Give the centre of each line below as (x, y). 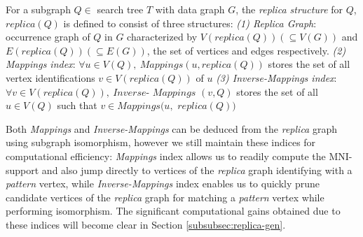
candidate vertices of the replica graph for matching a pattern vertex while (165, 197)
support (22, 170)
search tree (120, 9)
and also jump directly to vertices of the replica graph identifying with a (197, 170)
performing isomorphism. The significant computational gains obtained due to (173, 211)
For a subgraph (38, 9)
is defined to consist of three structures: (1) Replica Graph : (190, 23)
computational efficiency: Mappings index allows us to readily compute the (166, 156)
